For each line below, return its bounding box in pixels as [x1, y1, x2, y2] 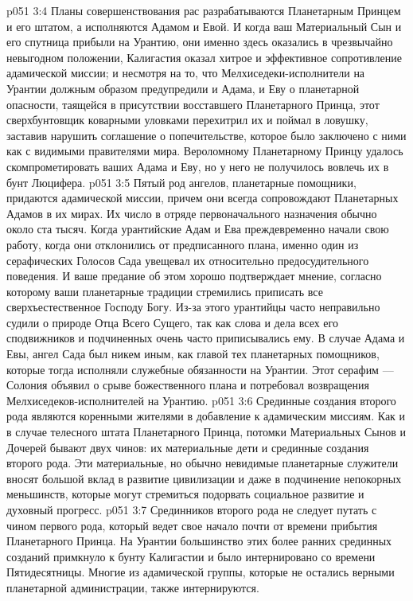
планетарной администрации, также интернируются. [6, 579, 259, 595]
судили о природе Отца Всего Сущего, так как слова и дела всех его [6, 314, 338, 330]
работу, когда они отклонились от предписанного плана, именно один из [6, 236, 359, 252]
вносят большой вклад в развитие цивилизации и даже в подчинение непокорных [6, 470, 402, 486]
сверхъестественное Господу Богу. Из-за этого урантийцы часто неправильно [6, 299, 380, 315]
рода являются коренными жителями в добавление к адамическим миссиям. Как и [6, 408, 406, 424]
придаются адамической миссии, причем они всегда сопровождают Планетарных [6, 189, 399, 206]
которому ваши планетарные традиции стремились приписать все [6, 283, 323, 299]
